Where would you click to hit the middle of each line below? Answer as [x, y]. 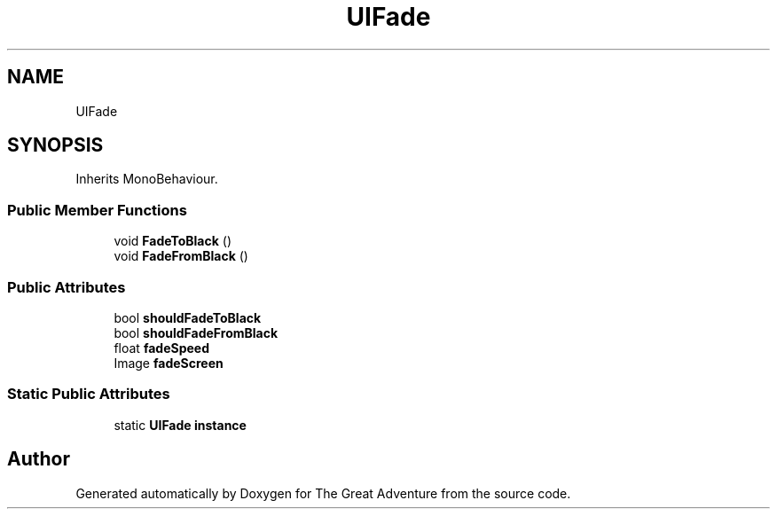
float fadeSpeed [161, 348]
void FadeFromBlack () [181, 256]
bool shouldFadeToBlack [188, 317]
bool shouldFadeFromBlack [196, 332]
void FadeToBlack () [173, 241]
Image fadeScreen [169, 363]
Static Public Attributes [89, 394]
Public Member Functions [97, 210]
